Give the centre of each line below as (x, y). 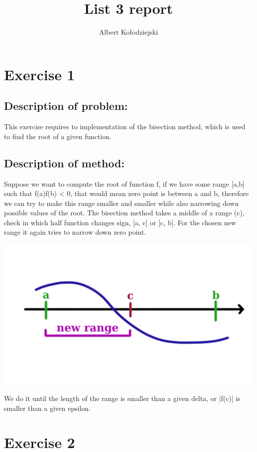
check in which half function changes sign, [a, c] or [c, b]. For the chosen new (120, 222)
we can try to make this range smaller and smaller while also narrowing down (121, 203)
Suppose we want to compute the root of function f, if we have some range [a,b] (124, 183)
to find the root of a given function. (58, 136)
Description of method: (64, 163)
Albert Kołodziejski (128, 32)
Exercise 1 (40, 74)
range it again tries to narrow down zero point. (75, 232)
